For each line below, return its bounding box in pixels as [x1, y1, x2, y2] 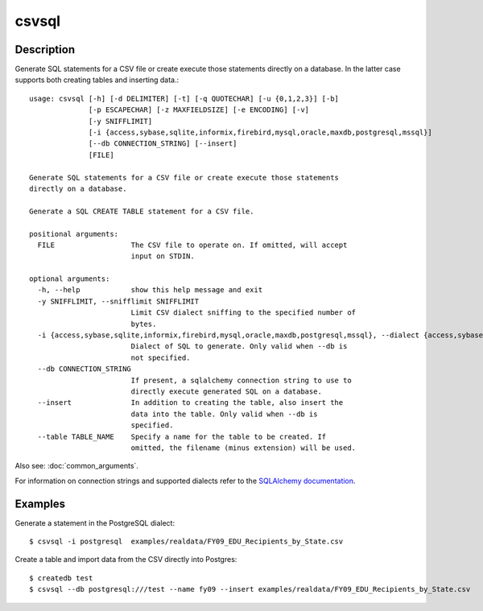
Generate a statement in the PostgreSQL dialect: [14, 518, 175, 527]
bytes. [130, 319, 157, 328]
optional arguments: [29, 275, 110, 283]
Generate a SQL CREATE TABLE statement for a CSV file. [29, 206, 254, 216]
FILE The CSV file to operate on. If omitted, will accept [37, 240, 348, 250]
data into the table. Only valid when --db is [130, 409, 318, 419]
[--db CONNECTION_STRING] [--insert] [89, 139, 237, 148]
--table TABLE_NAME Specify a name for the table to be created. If [37, 431, 327, 441]
